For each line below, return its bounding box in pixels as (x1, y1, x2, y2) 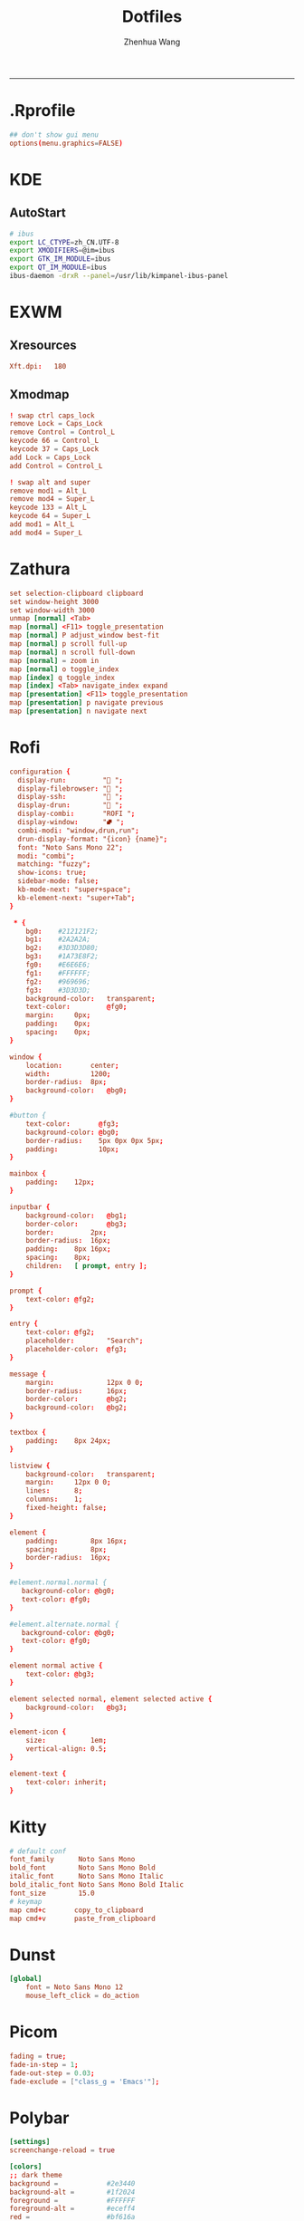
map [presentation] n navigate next (9, 707, 147, 716)
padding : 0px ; (25, 1019, 91, 1029)
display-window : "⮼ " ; (17, 818, 125, 827)
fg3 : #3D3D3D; (25, 986, 91, 995)
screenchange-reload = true (9, 2146, 116, 2155)
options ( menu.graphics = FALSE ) (9, 139, 124, 148)
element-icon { (9, 1727, 67, 1736)
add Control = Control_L (9, 461, 103, 470)
